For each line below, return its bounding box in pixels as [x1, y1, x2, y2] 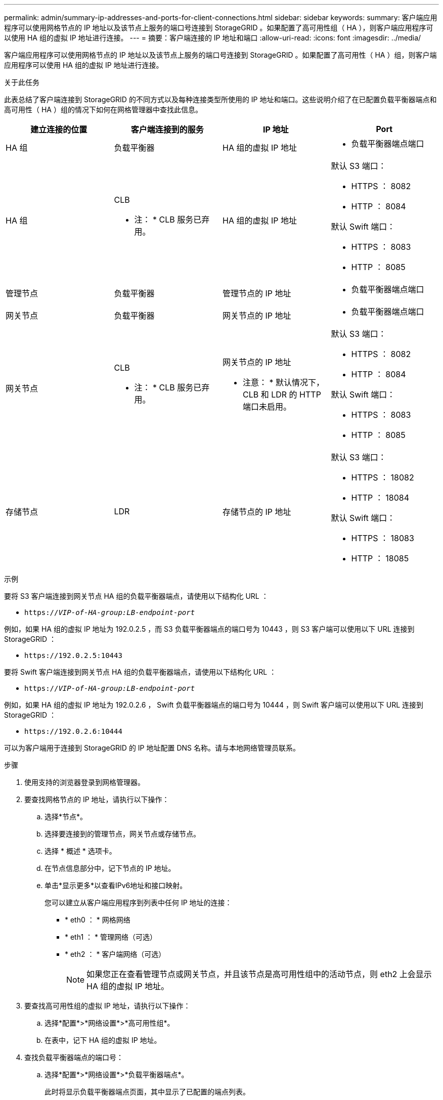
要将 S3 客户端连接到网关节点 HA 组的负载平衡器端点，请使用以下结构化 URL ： [4, 592, 269, 600]
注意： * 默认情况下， [243, 377, 325, 387]
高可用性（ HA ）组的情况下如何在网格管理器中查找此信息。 [4, 105, 202, 114]
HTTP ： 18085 [351, 553, 409, 563]
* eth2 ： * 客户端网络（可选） [65, 950, 166, 958]
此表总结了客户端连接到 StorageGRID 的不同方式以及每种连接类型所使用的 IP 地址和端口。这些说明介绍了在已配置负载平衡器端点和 [4, 95, 437, 104]
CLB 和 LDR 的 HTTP [243, 389, 321, 400]
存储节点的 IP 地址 [223, 507, 291, 517]
